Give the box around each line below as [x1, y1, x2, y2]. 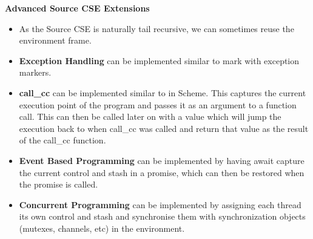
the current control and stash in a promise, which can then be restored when [19, 166, 305, 178]
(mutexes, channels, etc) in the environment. [19, 221, 185, 234]
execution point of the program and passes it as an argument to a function [19, 98, 297, 111]
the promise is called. [19, 178, 98, 191]
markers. [19, 66, 52, 79]
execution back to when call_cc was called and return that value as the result [19, 122, 309, 134]
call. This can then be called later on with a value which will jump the [19, 110, 281, 123]
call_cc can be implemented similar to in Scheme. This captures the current [19, 86, 306, 99]
